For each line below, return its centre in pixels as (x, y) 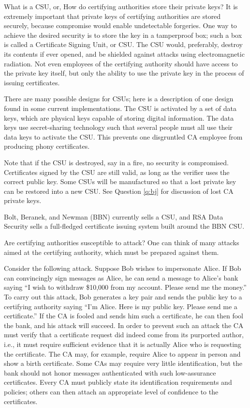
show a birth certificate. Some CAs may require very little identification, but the (123, 363)
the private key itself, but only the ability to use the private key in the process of (124, 73)
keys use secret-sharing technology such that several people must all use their (118, 127)
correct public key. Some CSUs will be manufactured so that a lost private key (120, 181)
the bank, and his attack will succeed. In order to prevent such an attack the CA (124, 325)
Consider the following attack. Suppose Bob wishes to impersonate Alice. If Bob (123, 268)
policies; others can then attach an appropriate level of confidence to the (111, 391)
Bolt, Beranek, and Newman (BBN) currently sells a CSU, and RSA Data (114, 216)
